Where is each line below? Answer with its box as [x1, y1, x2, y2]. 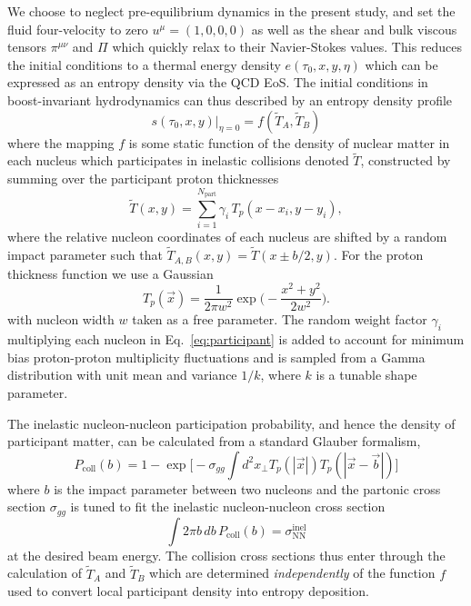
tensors [7, 37, 46, 56]
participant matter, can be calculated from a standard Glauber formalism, [7, 432, 421, 451]
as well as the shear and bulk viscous [251, 19, 457, 38]
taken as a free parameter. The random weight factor [132, 310, 427, 329]
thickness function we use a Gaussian [7, 263, 214, 283]
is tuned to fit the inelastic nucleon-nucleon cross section [70, 497, 386, 516]
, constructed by [360, 151, 451, 170]
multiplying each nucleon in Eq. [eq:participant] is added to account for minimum [7, 330, 465, 349]
